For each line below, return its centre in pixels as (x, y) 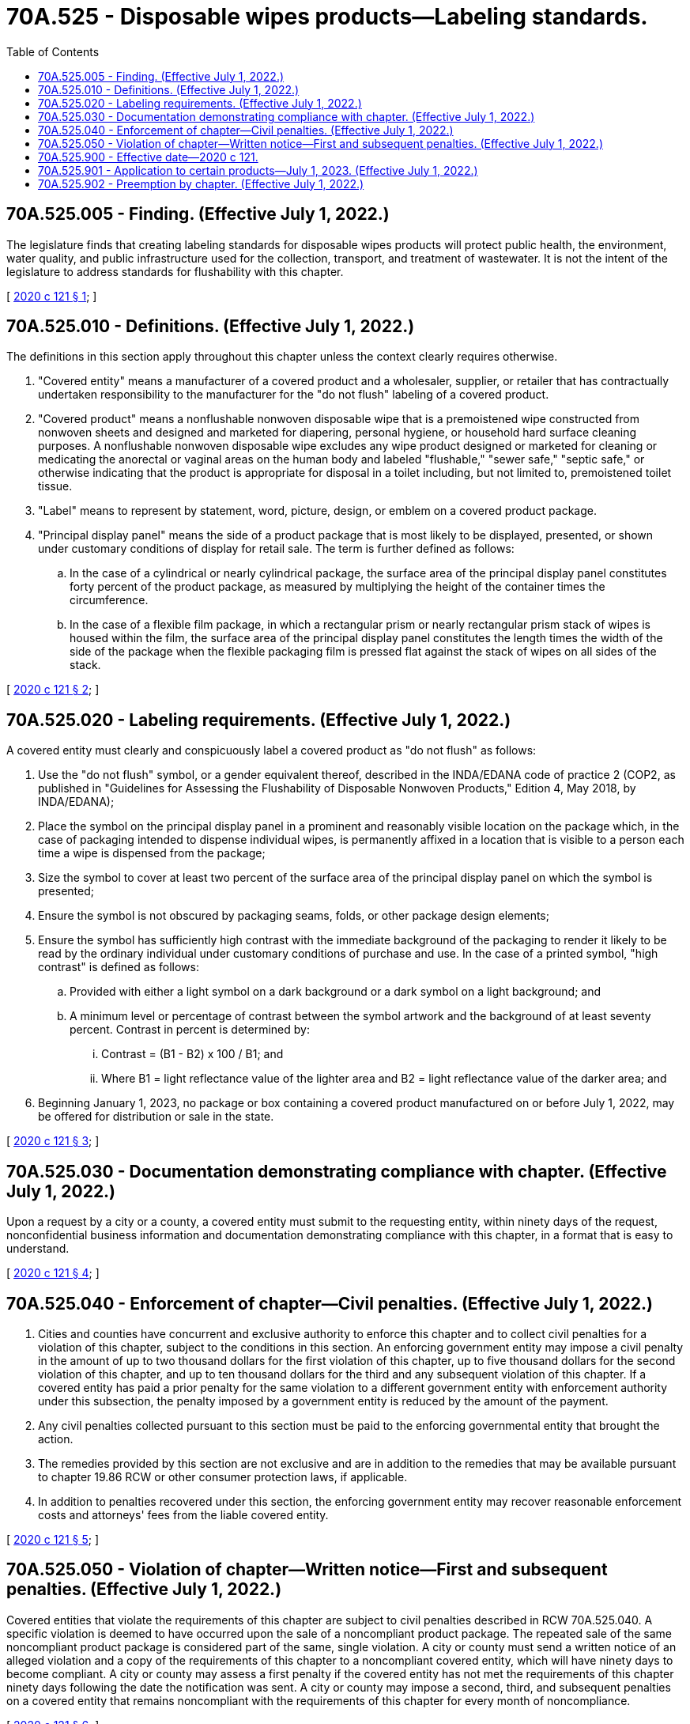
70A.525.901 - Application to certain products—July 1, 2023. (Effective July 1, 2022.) (258, 170)
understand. (38, 1249)
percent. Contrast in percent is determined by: (190, 1030)
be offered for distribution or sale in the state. (156, 1117)
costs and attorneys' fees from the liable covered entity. (183, 1514)
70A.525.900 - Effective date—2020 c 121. (148, 157)
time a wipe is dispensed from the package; (152, 853)
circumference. (109, 600)
